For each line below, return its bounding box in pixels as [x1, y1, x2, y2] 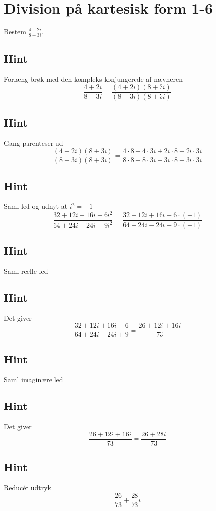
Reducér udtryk [4, 483, 51, 493]
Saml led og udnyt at [4, 201, 68, 211]
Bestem [4, 26, 26, 37]
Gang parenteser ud [4, 137, 63, 148]
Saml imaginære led [4, 374, 63, 384]
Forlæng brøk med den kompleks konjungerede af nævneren [4, 74, 183, 84]
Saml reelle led [4, 265, 48, 276]
